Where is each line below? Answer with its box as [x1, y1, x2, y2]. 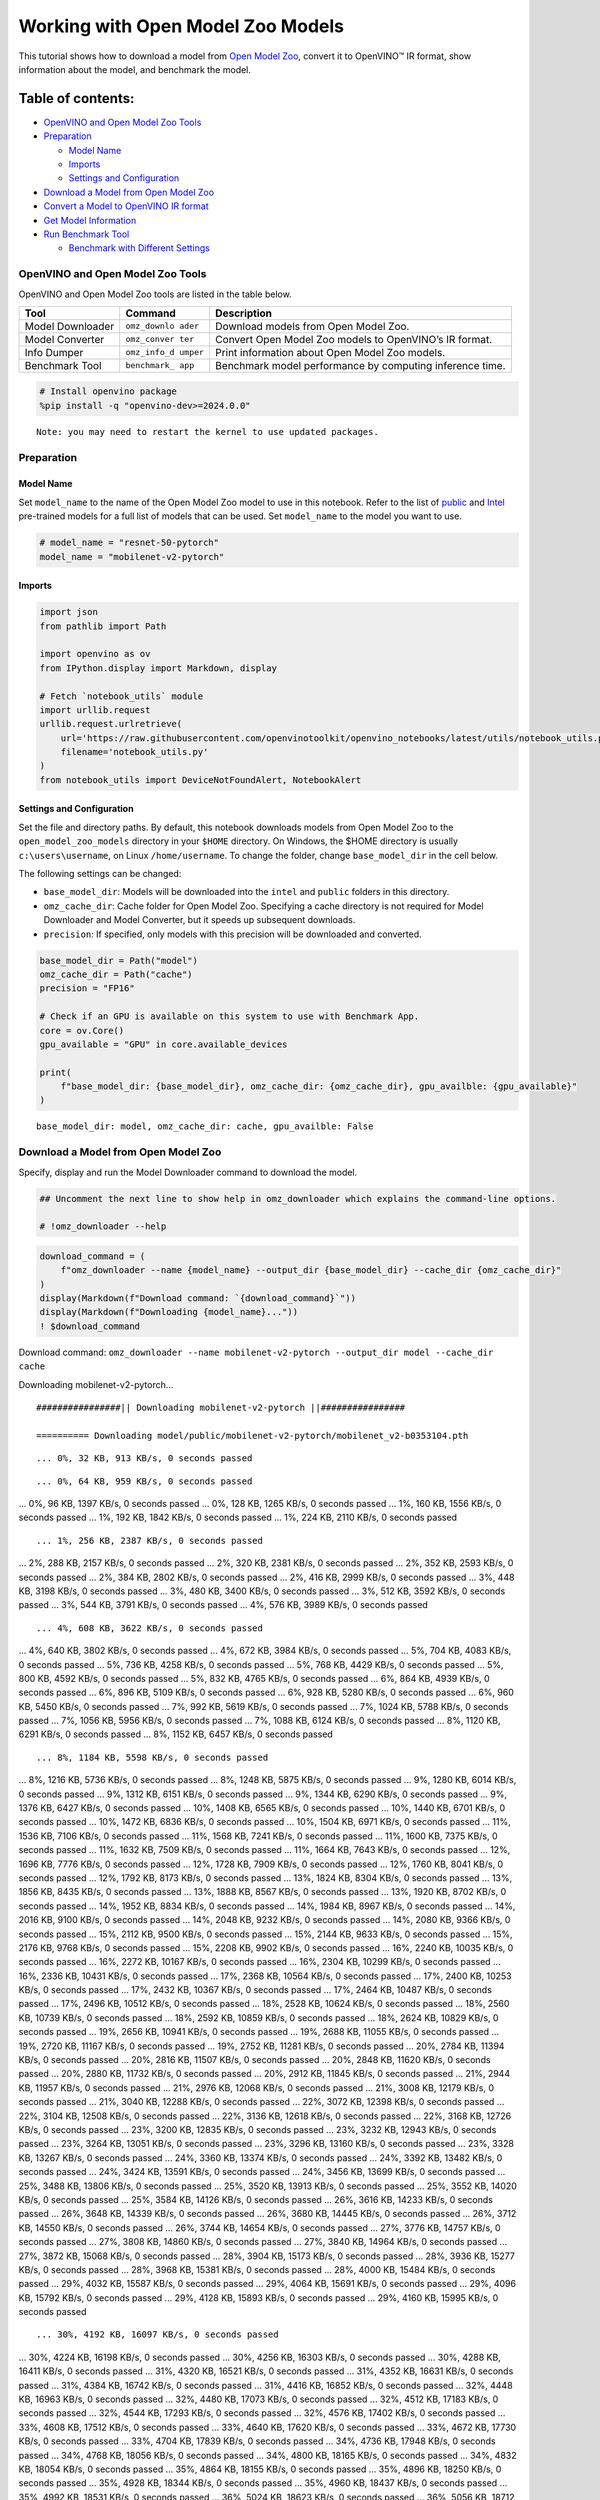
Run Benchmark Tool [43, 228, 130, 240]
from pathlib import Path [39, 620, 167, 632]
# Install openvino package [39, 386, 177, 397]
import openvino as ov [39, 648, 151, 660]
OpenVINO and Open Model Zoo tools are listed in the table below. [18, 288, 292, 300]
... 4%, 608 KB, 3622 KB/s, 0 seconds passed [36, 1622, 264, 1634]
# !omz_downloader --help [39, 1221, 167, 1232]
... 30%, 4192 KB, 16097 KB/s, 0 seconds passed [36, 2329, 279, 2340]
